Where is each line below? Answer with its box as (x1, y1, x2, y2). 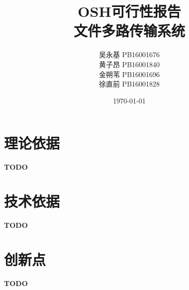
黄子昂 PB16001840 (98, 59, 160, 69)
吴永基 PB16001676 (98, 49, 160, 60)
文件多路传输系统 (73, 20, 185, 41)
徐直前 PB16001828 (98, 79, 160, 89)
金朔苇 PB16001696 (98, 69, 160, 79)
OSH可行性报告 (78, 1, 181, 21)
